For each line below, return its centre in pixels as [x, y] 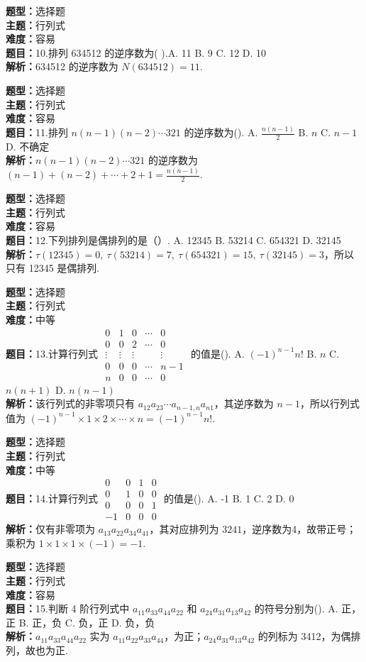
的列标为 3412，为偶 [304, 636]
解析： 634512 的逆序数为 [62, 66]
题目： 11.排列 [37, 132]
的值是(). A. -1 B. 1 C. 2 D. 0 [229, 498]
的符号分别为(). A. [296, 608]
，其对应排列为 [184, 529]
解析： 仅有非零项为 [50, 529]
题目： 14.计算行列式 [52, 498]
